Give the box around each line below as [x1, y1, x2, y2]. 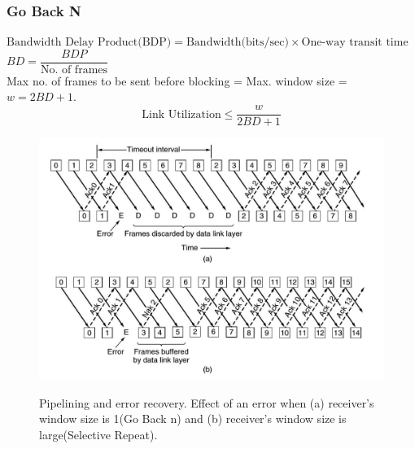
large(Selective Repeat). [39, 426, 158, 443]
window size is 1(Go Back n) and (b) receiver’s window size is [39, 410, 347, 427]
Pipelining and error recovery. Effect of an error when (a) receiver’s [39, 394, 374, 411]
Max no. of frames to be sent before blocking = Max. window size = [7, 72, 347, 89]
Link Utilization [142, 108, 221, 120]
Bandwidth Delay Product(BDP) [7, 37, 172, 49]
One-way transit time [301, 37, 408, 49]
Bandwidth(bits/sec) [186, 37, 289, 49]
